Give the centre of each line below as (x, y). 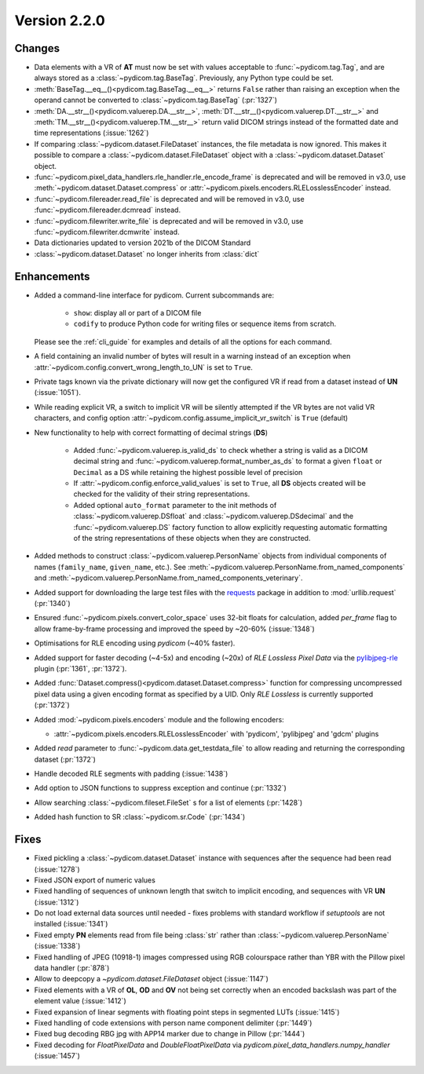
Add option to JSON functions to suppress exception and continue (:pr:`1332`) (160, 788)
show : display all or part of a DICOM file (137, 313)
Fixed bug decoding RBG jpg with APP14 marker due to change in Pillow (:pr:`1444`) (170, 1034)
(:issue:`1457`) (57, 1056)
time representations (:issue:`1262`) (91, 133)
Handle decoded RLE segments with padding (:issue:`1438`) (131, 774)
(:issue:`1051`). (58, 393)
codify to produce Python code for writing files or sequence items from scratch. (205, 324)
